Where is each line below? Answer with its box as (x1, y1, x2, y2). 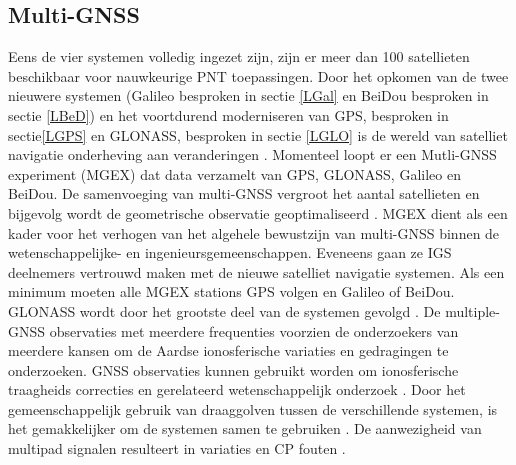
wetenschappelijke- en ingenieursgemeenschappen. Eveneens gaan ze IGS (8, 242, 452, 263)
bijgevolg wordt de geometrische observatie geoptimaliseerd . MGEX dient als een (8, 202, 508, 223)
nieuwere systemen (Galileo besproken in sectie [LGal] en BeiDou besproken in (8, 85, 489, 106)
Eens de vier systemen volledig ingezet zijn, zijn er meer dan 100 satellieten (8, 46, 470, 67)
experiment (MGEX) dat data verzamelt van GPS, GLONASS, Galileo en (8, 163, 461, 184)
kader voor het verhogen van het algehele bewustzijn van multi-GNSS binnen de (8, 222, 500, 243)
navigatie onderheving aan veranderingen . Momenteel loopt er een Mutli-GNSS (8, 144, 497, 165)
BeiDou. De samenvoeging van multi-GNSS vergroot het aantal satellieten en (8, 183, 480, 204)
